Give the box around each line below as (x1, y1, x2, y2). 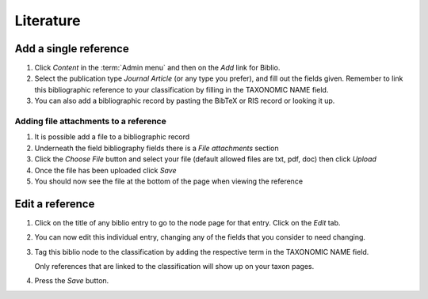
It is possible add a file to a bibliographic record (34, 132, 190, 142)
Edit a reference (14, 197, 95, 210)
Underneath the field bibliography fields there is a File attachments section (34, 143, 279, 153)
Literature (14, 12, 81, 29)
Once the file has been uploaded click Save (34, 165, 177, 175)
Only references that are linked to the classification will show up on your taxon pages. (34, 262, 315, 271)
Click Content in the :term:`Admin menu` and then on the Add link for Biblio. (34, 63, 281, 73)
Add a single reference (14, 42, 130, 55)
